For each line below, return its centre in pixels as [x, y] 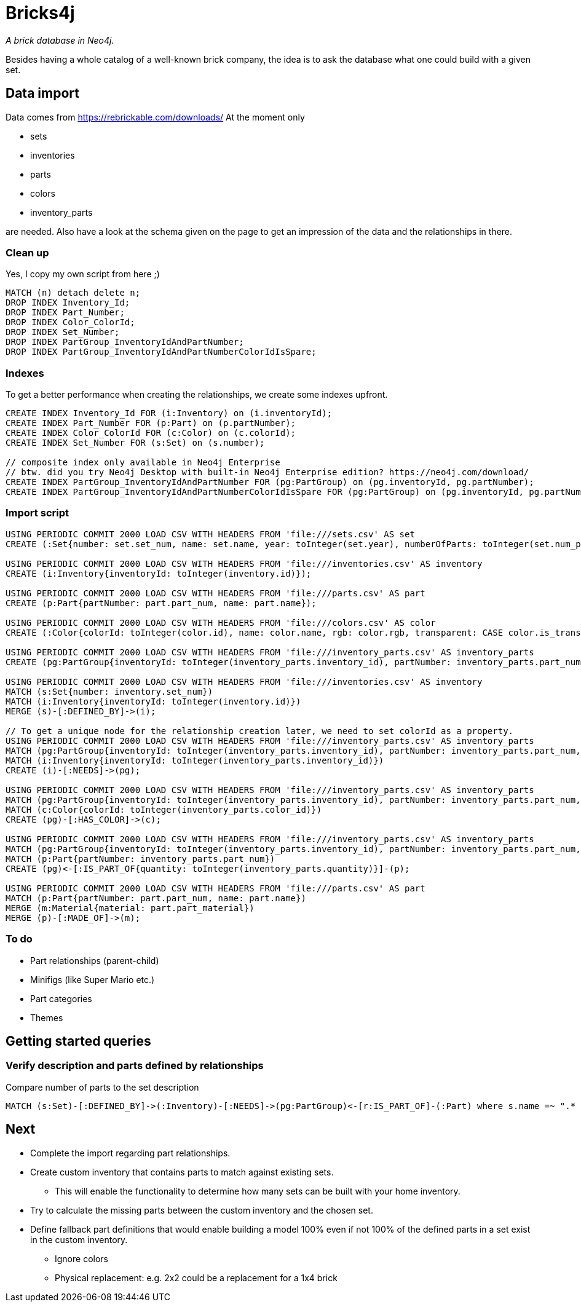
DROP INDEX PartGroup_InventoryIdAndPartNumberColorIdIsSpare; [161, 352]
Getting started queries [78, 1041]
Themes [47, 1017]
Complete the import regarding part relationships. [130, 1153]
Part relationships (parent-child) [95, 960]
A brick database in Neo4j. [60, 40]
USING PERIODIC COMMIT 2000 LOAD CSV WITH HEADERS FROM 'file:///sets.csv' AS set [210, 534]
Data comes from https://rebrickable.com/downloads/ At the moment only [155, 117]
